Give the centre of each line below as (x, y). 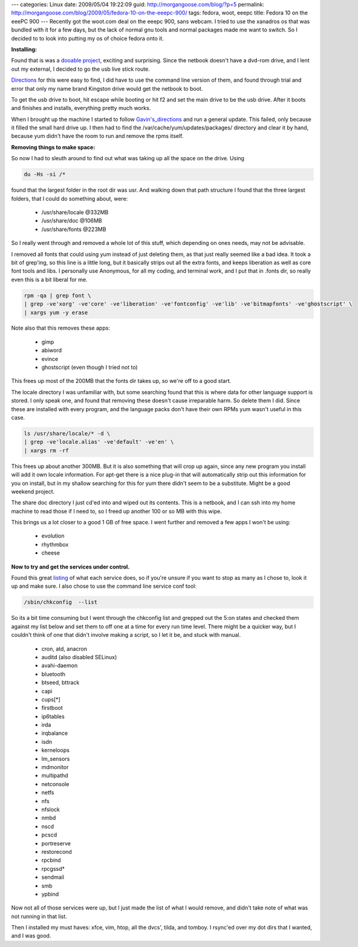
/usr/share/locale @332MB (75, 212)
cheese (51, 553)
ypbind (50, 894)
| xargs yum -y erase (56, 312)
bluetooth (54, 674)
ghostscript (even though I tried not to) (90, 367)
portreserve (56, 843)
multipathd (55, 776)
